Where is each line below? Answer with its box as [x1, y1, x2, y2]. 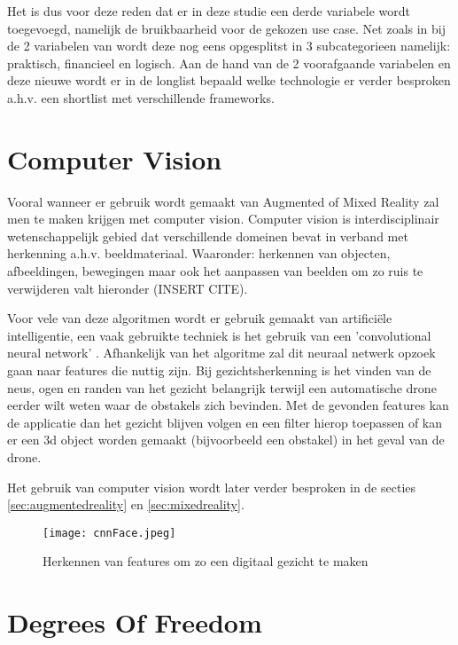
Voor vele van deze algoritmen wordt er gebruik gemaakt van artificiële [7, 309, 392, 327]
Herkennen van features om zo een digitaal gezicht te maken [43, 552, 369, 570]
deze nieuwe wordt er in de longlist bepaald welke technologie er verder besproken [7, 71, 451, 90]
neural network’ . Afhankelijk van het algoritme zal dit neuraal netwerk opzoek [7, 343, 436, 362]
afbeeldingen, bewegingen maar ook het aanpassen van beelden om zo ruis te [7, 262, 423, 280]
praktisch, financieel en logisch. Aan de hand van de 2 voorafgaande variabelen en [7, 53, 451, 72]
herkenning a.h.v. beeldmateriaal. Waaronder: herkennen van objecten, [7, 244, 391, 263]
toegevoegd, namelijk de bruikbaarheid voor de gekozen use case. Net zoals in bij [7, 19, 446, 37]
